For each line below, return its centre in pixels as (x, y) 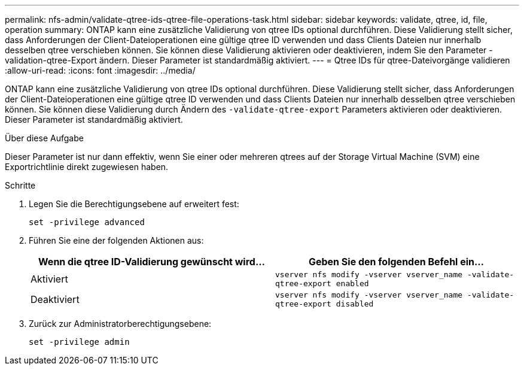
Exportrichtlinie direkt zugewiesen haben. (87, 167)
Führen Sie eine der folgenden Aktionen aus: (116, 240)
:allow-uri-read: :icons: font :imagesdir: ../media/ (100, 70)
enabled (352, 283)
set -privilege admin (79, 342)
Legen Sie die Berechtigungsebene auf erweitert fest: (134, 204)
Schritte (20, 185)
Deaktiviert (55, 299)
